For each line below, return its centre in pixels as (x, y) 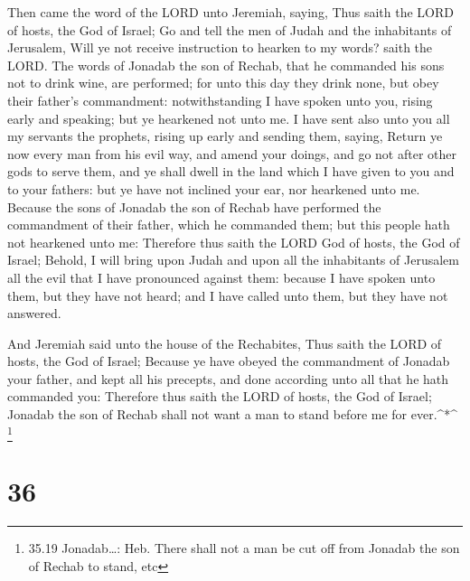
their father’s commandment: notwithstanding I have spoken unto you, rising (220, 100)
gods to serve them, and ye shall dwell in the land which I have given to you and (231, 171)
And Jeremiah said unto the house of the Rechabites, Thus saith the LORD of (225, 343)
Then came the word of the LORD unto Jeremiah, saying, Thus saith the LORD (230, 12)
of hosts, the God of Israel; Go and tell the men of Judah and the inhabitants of (230, 29)
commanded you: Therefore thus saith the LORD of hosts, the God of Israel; (220, 396)
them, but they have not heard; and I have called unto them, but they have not (228, 295)
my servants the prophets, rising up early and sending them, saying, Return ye (225, 136)
